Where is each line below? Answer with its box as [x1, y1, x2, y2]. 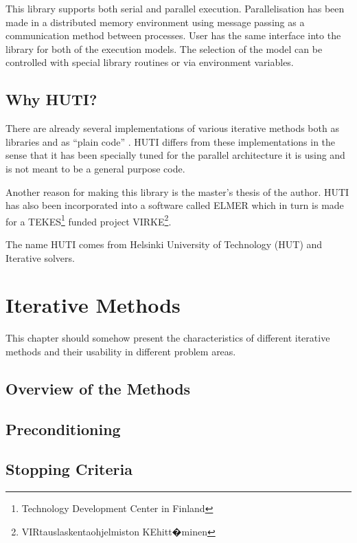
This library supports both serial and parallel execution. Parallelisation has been [5, 1, 345, 15]
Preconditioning [5, 418, 121, 439]
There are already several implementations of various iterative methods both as [5, 121, 339, 135]
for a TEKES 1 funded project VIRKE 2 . [5, 212, 172, 228]
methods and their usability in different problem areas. [5, 344, 236, 358]
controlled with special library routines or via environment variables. [5, 55, 294, 69]
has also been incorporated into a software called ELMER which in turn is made [5, 198, 344, 212]
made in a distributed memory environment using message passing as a [5, 14, 305, 29]
